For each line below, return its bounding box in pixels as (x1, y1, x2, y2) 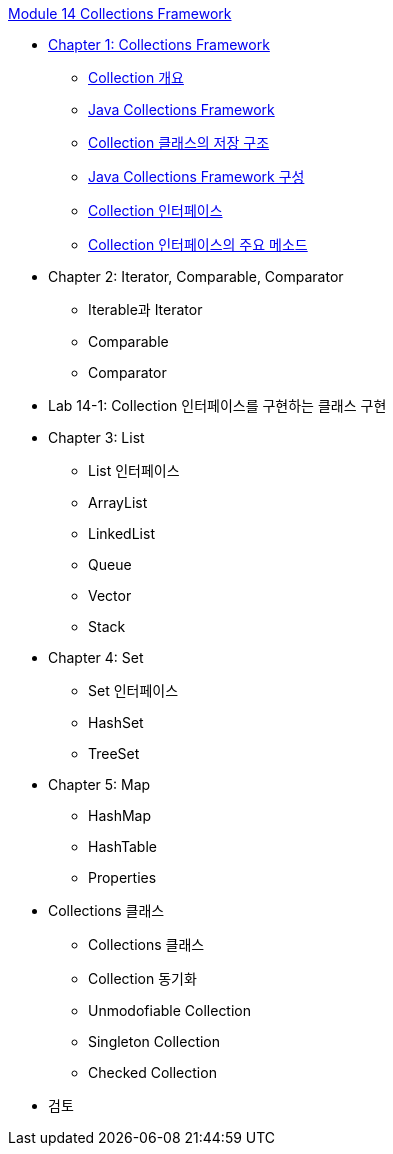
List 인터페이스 (88, 462, 180, 479)
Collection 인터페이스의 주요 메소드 (88, 236, 308, 253)
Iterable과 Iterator (88, 301, 203, 318)
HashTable (88, 838, 157, 855)
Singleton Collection (88, 1033, 221, 1050)
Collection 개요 (88, 69, 184, 86)
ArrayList (88, 494, 148, 511)
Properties (88, 869, 157, 886)
